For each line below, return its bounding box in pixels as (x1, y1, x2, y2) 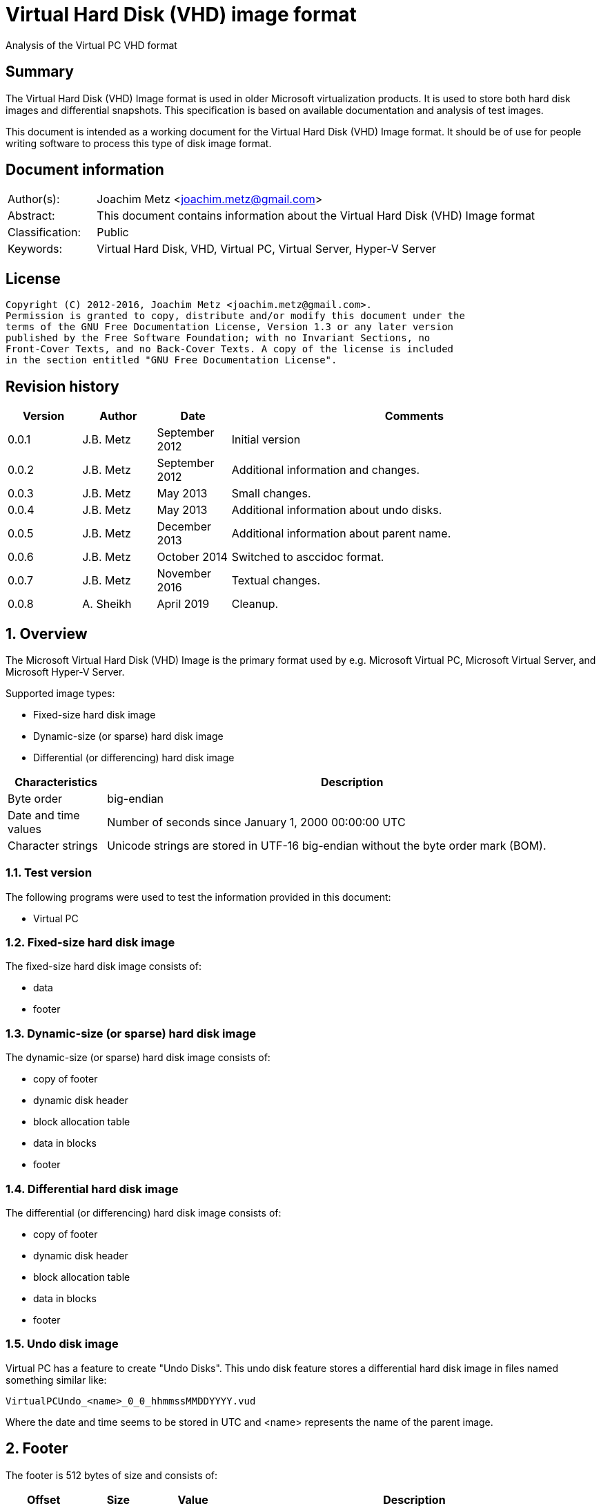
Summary (6, 63, 74, 81)
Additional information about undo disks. (231, 503, 442, 517)
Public (97, 225, 129, 240)
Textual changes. (231, 573, 321, 588)
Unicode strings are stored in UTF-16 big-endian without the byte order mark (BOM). (107, 838, 546, 852)
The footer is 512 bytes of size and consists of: (6, 1469, 218, 1481)
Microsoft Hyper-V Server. (6, 665, 125, 678)
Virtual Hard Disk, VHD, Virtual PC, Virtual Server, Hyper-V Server (97, 242, 437, 256)
